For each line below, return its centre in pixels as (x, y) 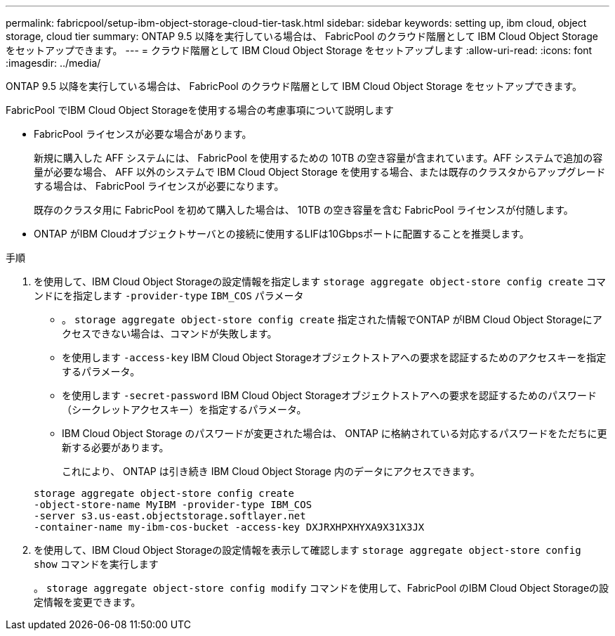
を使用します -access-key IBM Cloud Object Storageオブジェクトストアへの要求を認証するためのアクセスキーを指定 (334, 357)
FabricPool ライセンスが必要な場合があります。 (143, 134)
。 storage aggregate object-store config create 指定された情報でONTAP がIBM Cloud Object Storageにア (332, 319)
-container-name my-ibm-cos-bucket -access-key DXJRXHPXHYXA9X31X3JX (229, 527)
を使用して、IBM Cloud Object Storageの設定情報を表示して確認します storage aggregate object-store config (307, 550)
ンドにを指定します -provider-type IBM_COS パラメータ (169, 296)
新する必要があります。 (115, 447)
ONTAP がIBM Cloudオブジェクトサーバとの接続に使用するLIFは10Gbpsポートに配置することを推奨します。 (282, 234)
